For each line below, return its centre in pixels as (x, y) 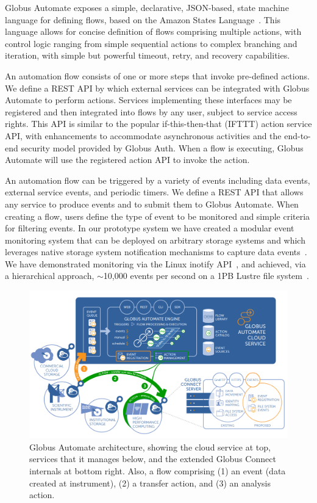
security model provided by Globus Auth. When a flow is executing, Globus (162, 147)
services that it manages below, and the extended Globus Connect (153, 459)
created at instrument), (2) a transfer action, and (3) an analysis (150, 483)
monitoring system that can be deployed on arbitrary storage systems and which (155, 240)
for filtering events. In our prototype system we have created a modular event (150, 228)
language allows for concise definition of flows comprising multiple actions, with (153, 31)
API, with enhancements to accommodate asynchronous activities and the (143, 135)
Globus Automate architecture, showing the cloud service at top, (150, 447)
